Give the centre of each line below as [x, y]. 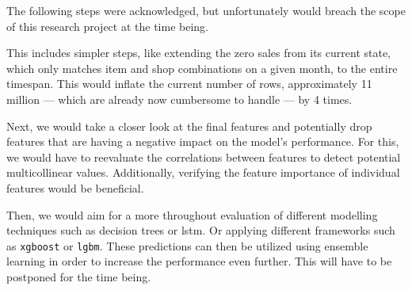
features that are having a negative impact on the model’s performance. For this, [203, 141]
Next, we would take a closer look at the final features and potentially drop [189, 126]
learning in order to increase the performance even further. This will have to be [199, 261]
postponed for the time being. [79, 276]
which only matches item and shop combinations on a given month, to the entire [202, 68]
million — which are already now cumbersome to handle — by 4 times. [179, 99]
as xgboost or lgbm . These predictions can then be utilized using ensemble [187, 245]
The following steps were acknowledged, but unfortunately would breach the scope [206, 10]
